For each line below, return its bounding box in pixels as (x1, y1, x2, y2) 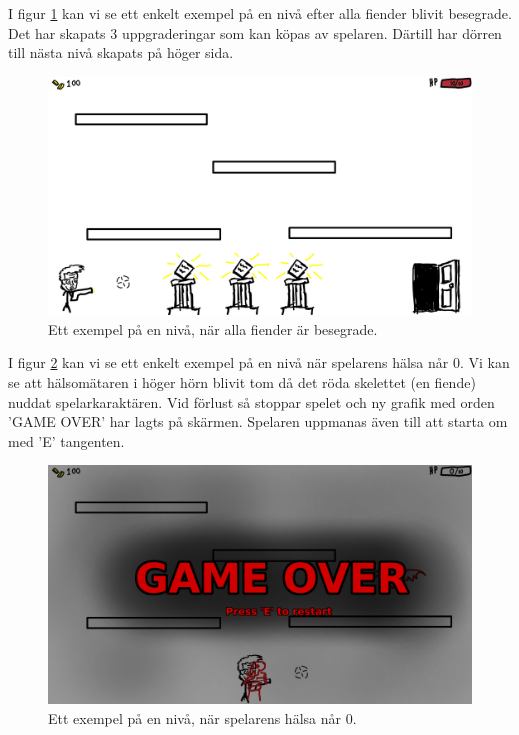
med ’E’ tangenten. (8, 430, 125, 451)
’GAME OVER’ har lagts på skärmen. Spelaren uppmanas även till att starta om (8, 411, 508, 432)
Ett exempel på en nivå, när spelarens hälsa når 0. (48, 707, 357, 728)
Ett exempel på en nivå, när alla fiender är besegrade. (48, 318, 378, 339)
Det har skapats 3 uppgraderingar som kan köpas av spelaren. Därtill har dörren (8, 22, 502, 43)
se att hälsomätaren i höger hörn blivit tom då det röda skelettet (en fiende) (8, 372, 476, 393)
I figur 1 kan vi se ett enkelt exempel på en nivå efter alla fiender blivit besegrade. (8, 3, 512, 23)
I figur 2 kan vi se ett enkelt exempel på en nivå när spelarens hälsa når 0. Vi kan (8, 352, 510, 373)
